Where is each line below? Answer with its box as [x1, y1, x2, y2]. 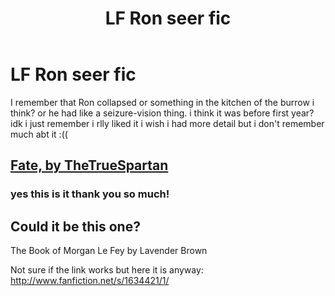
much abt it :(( [10, 128, 68, 140]
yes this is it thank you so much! [10, 187, 170, 201]
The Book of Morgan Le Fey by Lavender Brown [10, 245, 208, 257]
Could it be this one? [10, 218, 141, 235]
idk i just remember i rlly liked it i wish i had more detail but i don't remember [10, 117, 325, 129]
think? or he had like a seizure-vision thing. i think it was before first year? [10, 107, 315, 119]
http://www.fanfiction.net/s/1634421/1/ [10, 275, 170, 287]
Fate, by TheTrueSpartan [10, 157, 169, 174]
